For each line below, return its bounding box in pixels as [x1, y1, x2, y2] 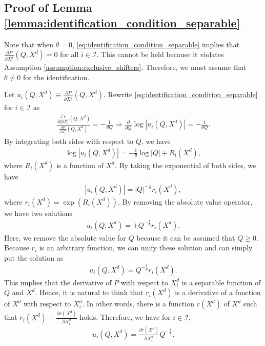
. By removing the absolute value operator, [117, 196, 253, 207]
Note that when [4, 39, 54, 49]
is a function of [56, 159, 104, 170]
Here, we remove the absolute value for [4, 232, 126, 243]
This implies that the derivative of [4, 277, 112, 287]
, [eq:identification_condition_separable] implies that [72, 39, 240, 49]
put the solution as [4, 252, 64, 263]
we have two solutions [4, 207, 73, 218]
